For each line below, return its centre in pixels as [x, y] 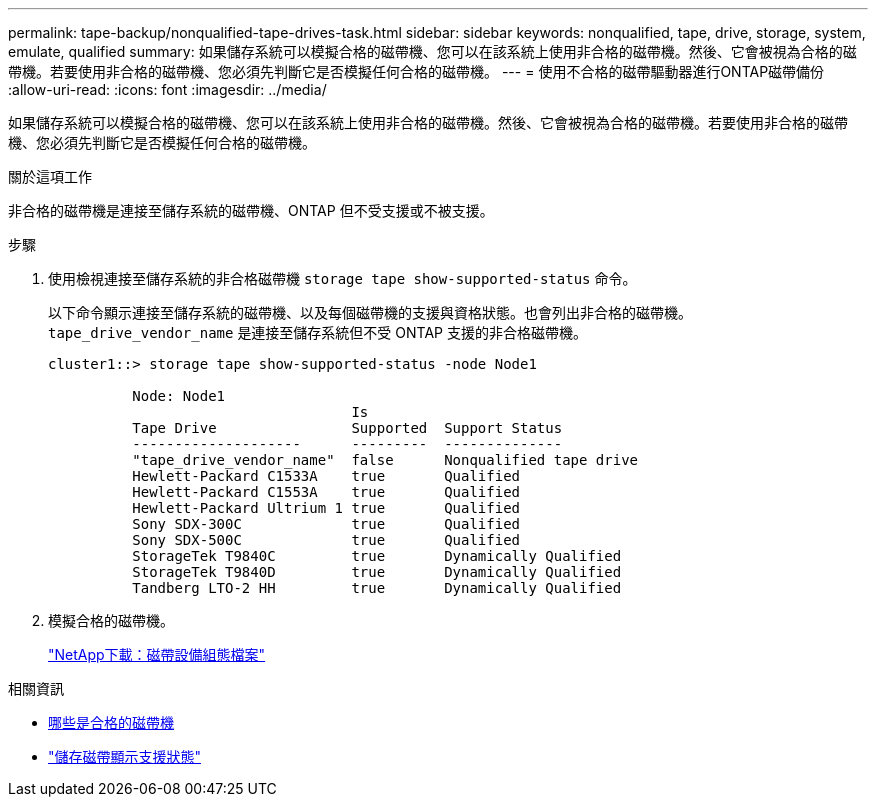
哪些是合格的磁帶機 [111, 722]
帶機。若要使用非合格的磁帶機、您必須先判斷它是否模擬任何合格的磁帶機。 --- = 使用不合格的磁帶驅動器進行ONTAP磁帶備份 [416, 71]
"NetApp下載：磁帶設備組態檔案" [157, 654]
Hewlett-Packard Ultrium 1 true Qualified [326, 508]
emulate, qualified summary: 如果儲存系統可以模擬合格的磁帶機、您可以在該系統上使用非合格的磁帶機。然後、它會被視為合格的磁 [432, 51]
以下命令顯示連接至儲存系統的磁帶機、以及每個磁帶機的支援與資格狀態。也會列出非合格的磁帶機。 [370, 312]
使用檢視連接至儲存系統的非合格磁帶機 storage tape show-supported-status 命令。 [342, 278]
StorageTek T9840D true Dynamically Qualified [377, 572]
